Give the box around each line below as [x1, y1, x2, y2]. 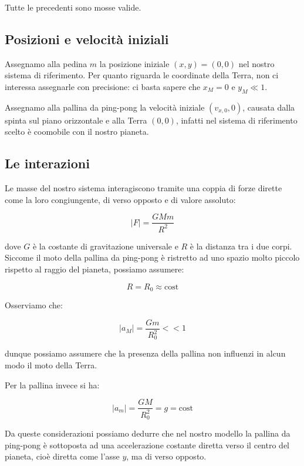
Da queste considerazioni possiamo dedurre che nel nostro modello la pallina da [5, 427, 291, 440]
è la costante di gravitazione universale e [32, 239, 178, 252]
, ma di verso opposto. [126, 450, 207, 462]
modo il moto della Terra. [5, 359, 97, 371]
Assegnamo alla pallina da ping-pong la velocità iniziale [5, 101, 205, 113]
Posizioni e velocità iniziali [5, 29, 169, 48]
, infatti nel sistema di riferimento [175, 114, 298, 126]
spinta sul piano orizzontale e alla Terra [5, 114, 147, 126]
